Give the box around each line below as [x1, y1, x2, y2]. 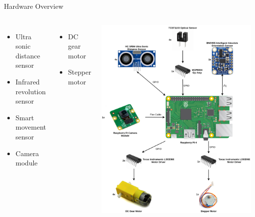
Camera [15, 148, 39, 158]
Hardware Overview [4, 1, 64, 11]
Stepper [68, 67, 91, 77]
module [15, 158, 38, 168]
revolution [15, 86, 46, 96]
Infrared [15, 76, 40, 86]
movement [15, 122, 46, 132]
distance [15, 50, 40, 60]
